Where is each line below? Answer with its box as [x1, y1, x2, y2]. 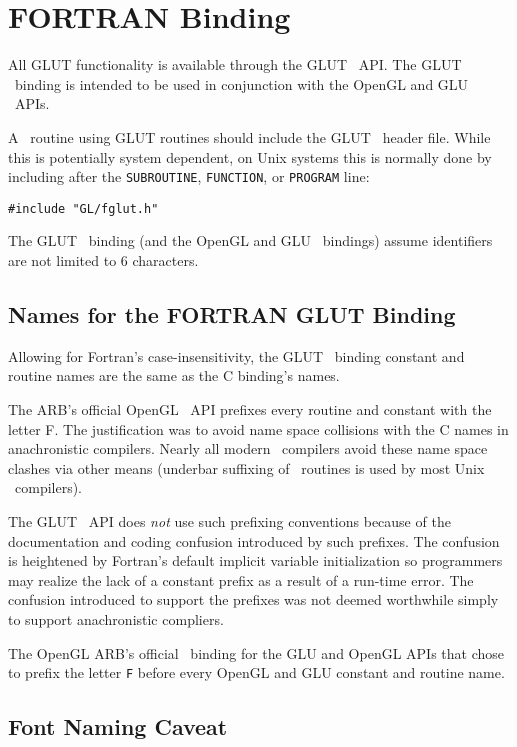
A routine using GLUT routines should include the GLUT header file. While [8, 126, 491, 147]
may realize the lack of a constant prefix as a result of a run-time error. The [8, 569, 474, 590]
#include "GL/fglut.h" [8, 201, 159, 216]
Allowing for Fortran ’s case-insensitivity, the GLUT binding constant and [8, 345, 465, 366]
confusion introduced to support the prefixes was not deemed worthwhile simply [8, 589, 499, 610]
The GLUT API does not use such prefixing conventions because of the [8, 510, 451, 531]
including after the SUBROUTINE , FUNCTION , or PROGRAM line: [8, 166, 370, 187]
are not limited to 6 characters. [8, 250, 199, 270]
